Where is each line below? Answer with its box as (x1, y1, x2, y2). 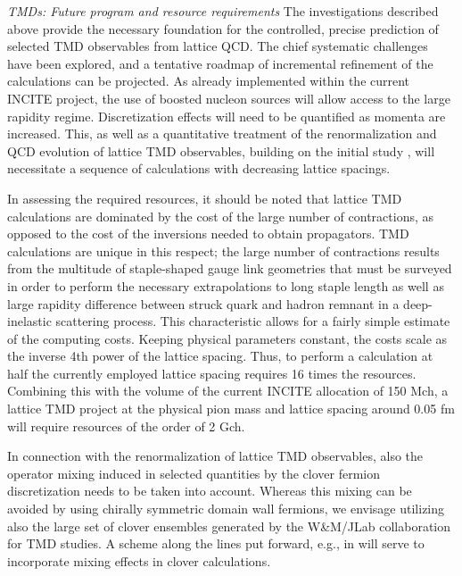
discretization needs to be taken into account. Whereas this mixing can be (7, 481, 412, 500)
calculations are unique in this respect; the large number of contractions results (7, 241, 440, 260)
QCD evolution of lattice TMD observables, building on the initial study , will (7, 141, 435, 160)
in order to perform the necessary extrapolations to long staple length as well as (7, 276, 444, 295)
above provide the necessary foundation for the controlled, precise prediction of (7, 19, 439, 38)
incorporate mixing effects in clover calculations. (7, 551, 271, 570)
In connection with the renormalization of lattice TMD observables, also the (7, 447, 424, 465)
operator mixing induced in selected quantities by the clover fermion (7, 463, 380, 482)
